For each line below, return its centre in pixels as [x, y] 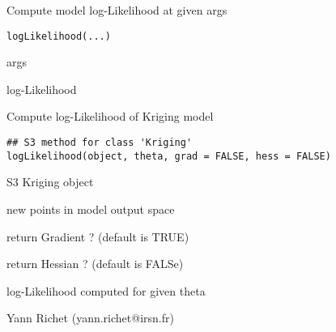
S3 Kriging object [50, 182]
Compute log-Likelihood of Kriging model [110, 116]
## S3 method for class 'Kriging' [100, 143]
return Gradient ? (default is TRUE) [98, 236]
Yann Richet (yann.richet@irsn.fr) [90, 318]
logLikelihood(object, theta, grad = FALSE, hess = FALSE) [169, 156]
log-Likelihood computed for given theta [106, 290]
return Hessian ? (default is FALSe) [95, 264]
